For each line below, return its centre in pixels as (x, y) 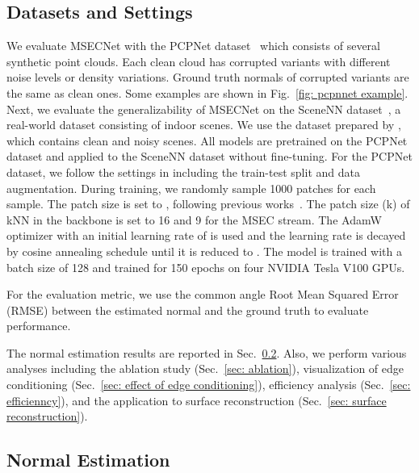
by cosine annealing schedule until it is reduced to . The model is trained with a (204, 251)
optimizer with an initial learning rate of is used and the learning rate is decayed (206, 235)
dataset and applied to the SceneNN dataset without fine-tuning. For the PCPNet (209, 156)
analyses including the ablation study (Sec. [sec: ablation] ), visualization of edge (205, 368)
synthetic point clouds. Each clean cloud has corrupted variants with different (199, 61)
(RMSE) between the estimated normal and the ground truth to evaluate (188, 310)
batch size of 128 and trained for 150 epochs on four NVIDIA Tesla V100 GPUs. (206, 267)
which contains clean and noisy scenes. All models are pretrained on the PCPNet (207, 140)
